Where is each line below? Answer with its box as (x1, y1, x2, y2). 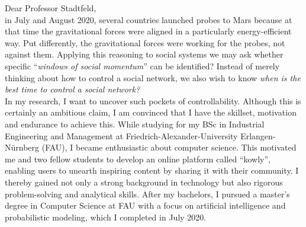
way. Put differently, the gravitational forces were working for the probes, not (5, 36, 285, 49)
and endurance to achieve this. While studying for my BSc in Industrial (5, 117, 265, 130)
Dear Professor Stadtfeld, (5, 2, 96, 14)
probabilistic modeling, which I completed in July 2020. (5, 210, 207, 223)
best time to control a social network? (5, 83, 140, 95)
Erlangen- (240, 129, 276, 142)
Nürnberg (5, 141, 40, 154)
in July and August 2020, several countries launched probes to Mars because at (5, 13, 292, 25)
